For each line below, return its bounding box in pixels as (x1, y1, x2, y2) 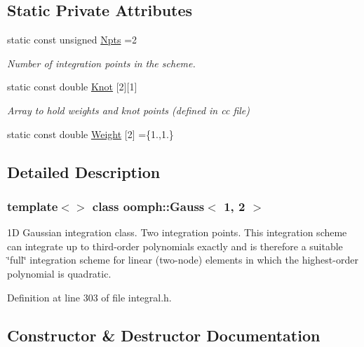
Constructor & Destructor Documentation (7, 324, 321, 346)
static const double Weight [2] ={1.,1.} (7, 126, 174, 141)
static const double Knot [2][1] (7, 79, 137, 94)
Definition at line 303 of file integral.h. (7, 290, 172, 304)
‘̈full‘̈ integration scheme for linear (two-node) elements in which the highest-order (7, 252, 358, 267)
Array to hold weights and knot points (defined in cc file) (7, 102, 250, 117)
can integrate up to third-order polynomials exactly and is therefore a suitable (7, 238, 343, 253)
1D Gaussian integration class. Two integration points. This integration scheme (7, 225, 347, 240)
